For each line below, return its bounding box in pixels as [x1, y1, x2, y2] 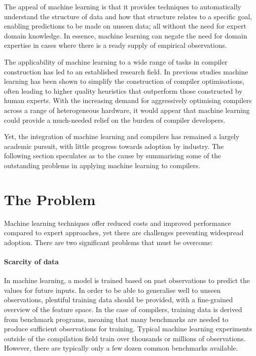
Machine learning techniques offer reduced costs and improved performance [4, 217, 231, 228]
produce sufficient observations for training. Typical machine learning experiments [4, 323, 253, 334]
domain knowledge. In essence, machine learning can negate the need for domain [4, 30, 247, 40]
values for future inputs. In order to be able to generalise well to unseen [4, 285, 221, 295]
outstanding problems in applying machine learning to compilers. [4, 160, 200, 170]
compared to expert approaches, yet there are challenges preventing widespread [4, 227, 244, 238]
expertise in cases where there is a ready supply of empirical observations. [4, 40, 227, 50]
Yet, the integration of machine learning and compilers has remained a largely [4, 131, 240, 142]
